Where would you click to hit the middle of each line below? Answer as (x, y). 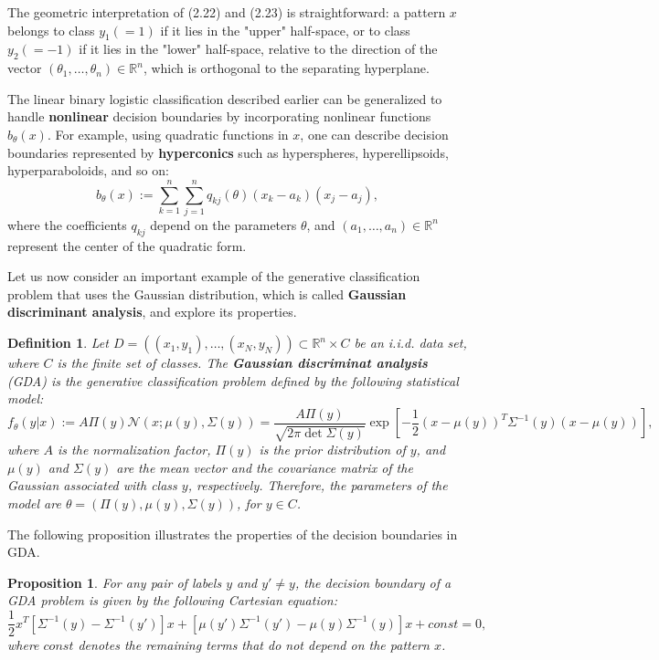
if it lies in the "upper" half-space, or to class (285, 30)
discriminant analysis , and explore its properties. (152, 312)
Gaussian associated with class (92, 485)
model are (34, 503)
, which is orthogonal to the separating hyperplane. (286, 68)
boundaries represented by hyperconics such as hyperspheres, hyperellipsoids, (228, 152)
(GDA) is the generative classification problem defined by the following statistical (233, 380)
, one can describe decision (374, 134)
